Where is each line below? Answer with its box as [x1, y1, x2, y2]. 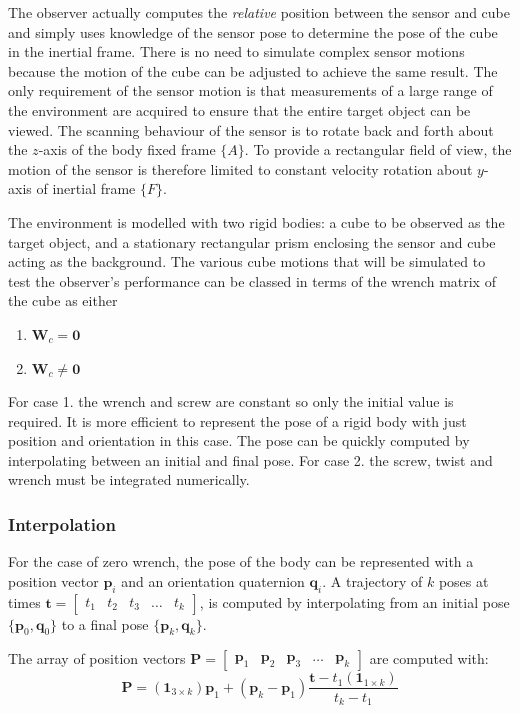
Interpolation [8, 511, 116, 536]
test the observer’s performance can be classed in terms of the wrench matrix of [8, 270, 496, 291]
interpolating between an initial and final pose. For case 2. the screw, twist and [8, 449, 493, 470]
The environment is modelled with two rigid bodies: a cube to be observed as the [8, 211, 505, 232]
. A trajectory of [322, 570, 423, 591]
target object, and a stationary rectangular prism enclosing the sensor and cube [8, 231, 496, 252]
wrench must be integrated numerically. [8, 469, 250, 490]
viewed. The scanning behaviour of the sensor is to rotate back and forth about [8, 119, 494, 140]
